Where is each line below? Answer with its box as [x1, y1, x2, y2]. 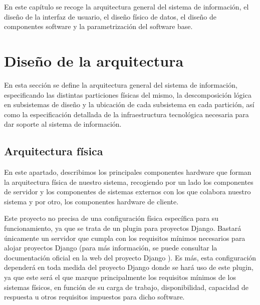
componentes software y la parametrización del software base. [4, 21, 193, 32]
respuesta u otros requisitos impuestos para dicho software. [4, 291, 185, 302]
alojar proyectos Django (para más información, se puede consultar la [4, 242, 217, 253]
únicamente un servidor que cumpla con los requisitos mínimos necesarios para [4, 232, 245, 243]
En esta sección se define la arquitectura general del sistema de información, [4, 79, 237, 90]
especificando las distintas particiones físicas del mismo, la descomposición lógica [4, 89, 251, 100]
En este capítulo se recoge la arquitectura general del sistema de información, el [4, 2, 249, 12]
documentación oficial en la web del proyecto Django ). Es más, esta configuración [4, 252, 256, 262]
